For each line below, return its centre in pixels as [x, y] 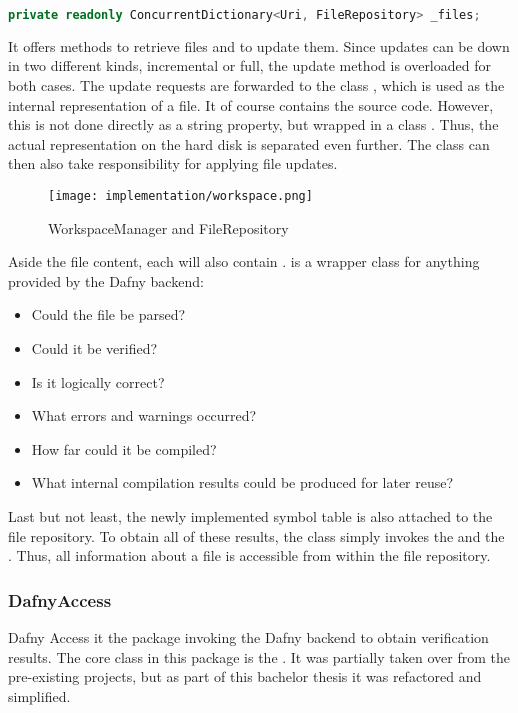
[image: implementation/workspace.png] [180, 196]
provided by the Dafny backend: [106, 280]
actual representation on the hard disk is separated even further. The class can [249, 143]
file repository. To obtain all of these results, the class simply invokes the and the [256, 535]
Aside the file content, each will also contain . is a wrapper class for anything [244, 261]
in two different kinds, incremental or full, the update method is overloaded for [249, 65]
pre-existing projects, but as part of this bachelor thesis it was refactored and [245, 676]
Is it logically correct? [98, 381]
